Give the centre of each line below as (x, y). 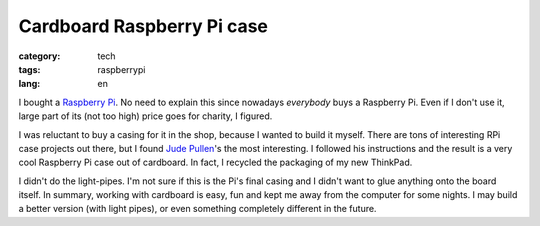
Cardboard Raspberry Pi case (143, 26)
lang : (29, 84)
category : (39, 56)
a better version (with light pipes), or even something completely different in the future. (197, 209)
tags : (29, 69)
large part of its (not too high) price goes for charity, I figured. (145, 116)
